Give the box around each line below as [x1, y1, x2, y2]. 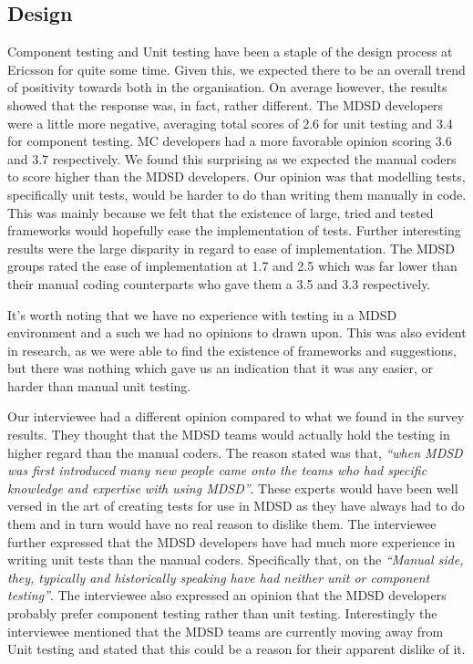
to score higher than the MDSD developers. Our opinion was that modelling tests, [7, 167, 466, 186]
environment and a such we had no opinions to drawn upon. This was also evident [7, 323, 467, 342]
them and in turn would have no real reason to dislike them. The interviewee [7, 514, 437, 534]
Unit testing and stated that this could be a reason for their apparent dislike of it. [7, 639, 466, 659]
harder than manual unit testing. [7, 376, 191, 395]
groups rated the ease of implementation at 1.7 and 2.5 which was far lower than [7, 256, 458, 275]
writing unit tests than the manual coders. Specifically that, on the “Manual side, [7, 550, 464, 569]
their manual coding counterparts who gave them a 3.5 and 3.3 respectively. [7, 274, 431, 293]
